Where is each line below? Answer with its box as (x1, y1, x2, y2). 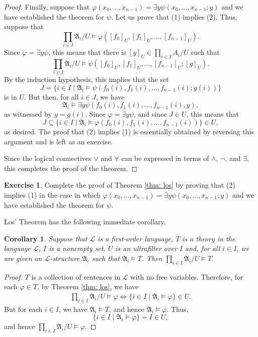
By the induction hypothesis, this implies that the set (4, 74, 169, 85)
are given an (4, 252, 42, 263)
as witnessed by (4, 109, 52, 119)
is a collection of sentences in (31, 271, 121, 282)
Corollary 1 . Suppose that (4, 233, 88, 243)
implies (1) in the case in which (4, 189, 101, 200)
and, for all (185, 243, 220, 254)
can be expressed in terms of (121, 153, 209, 163)
